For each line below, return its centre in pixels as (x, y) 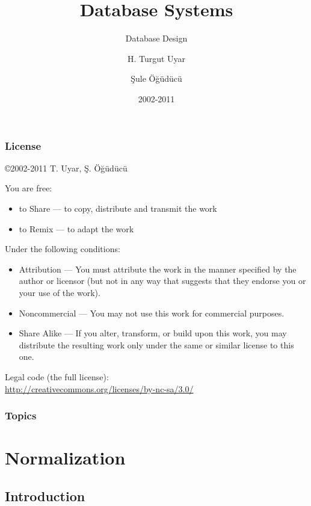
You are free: (29, 188)
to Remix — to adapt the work (76, 228)
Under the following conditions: (63, 249)
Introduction (45, 495)
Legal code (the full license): (57, 376)
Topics (21, 415)
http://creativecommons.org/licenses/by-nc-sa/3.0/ (99, 388)
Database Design (156, 38)
